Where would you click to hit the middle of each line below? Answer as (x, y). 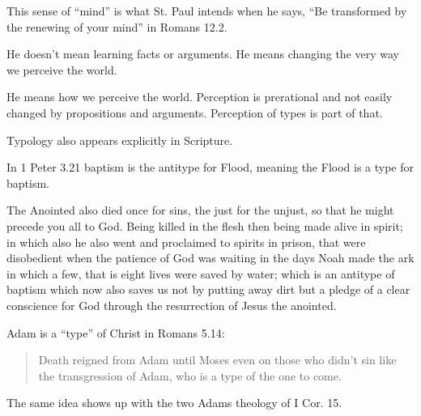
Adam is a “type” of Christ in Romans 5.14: (116, 332)
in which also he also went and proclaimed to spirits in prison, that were (186, 242)
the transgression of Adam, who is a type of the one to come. (190, 375)
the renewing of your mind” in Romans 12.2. (117, 26)
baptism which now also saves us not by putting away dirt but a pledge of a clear (208, 289)
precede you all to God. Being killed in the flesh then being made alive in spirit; (205, 225)
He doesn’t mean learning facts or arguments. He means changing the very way (203, 54)
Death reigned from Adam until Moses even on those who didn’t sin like (217, 360)
